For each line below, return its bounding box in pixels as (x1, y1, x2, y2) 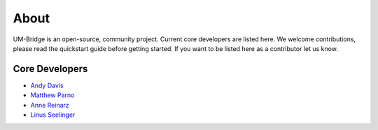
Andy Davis (30, 81, 64, 89)
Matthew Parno (30, 91, 75, 99)
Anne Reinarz (30, 101, 69, 109)
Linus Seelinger (30, 110, 76, 119)
